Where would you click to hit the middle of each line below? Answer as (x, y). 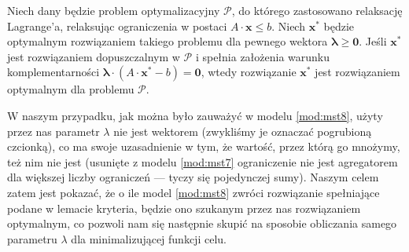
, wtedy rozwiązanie (249, 72)
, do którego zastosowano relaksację (317, 10)
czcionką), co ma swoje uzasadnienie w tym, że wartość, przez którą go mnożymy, (204, 146)
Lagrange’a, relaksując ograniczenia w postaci (117, 26)
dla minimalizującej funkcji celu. (149, 238)
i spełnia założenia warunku (263, 56)
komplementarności (53, 72)
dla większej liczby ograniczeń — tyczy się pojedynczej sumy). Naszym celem (193, 177)
